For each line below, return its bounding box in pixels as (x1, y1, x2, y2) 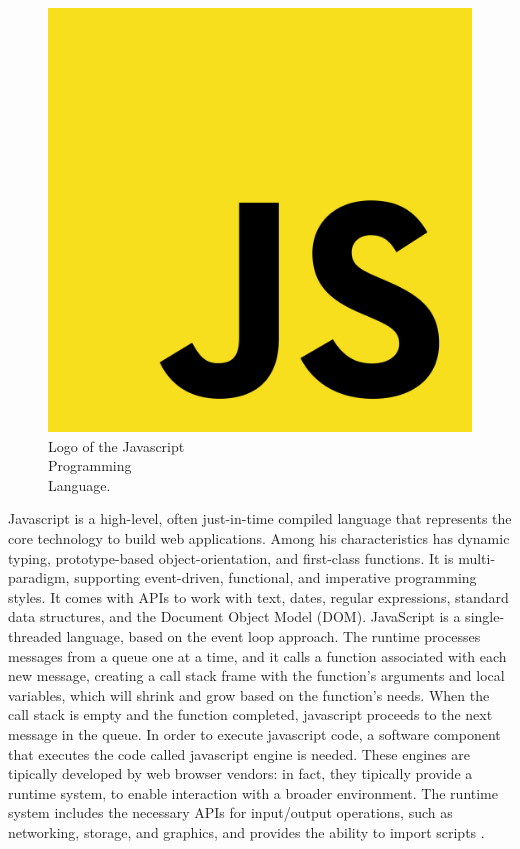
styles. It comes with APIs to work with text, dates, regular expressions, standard (8, 586, 509, 607)
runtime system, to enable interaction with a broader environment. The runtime (8, 782, 498, 803)
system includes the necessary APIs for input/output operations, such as (8, 802, 453, 823)
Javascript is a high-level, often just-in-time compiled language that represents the (8, 508, 512, 529)
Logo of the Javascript (48, 435, 185, 456)
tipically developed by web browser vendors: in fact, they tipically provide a (8, 763, 473, 784)
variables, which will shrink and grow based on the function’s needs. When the (8, 684, 490, 705)
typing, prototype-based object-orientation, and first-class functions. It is (8, 547, 454, 568)
